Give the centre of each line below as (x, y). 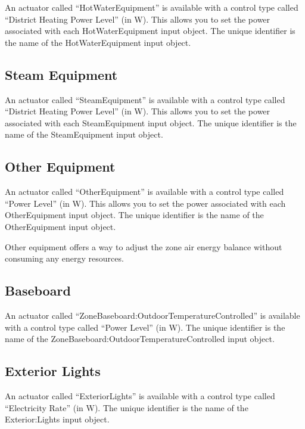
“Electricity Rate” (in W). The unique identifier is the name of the (127, 407)
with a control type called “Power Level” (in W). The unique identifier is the (145, 327)
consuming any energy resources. (64, 258)
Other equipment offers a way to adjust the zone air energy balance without (144, 246)
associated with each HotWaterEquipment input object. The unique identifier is (150, 31)
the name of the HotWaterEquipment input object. (98, 42)
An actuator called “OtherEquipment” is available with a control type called (144, 192)
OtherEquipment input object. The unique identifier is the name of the (134, 215)
